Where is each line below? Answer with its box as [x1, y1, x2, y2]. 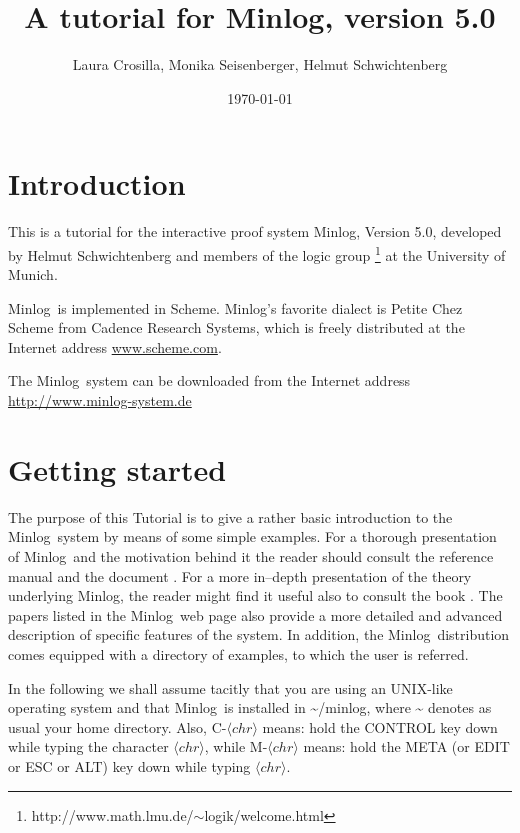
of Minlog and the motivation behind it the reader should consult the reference [8, 545, 494, 566]
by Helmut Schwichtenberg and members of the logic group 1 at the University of [8, 241, 506, 265]
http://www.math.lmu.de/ [31, 804, 194, 825]
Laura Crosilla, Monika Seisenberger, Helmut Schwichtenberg [72, 54, 448, 75]
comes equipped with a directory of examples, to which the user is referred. [8, 643, 469, 664]
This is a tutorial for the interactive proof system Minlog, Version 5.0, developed [8, 221, 502, 242]
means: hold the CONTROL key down [262, 716, 498, 737]
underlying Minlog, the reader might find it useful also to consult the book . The [8, 585, 503, 606]
